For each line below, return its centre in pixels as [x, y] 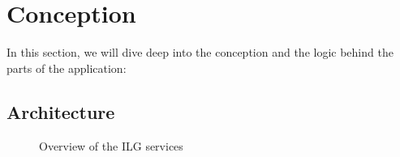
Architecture [61, 111]
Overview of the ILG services [111, 145]
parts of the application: [67, 68]
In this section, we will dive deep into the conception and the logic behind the [200, 52]
